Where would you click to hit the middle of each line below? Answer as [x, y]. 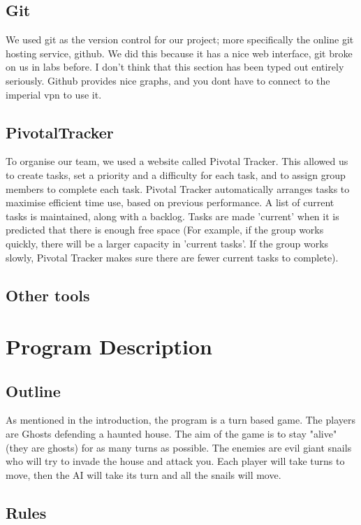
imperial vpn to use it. [54, 94]
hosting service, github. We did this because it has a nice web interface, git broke [179, 53]
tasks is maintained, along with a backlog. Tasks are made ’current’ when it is [172, 216]
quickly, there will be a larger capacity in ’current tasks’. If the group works [167, 243]
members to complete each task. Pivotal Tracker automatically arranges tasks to [178, 188]
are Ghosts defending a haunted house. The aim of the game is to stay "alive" [171, 434]
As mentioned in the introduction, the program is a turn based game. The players [181, 420]
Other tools [48, 295]
